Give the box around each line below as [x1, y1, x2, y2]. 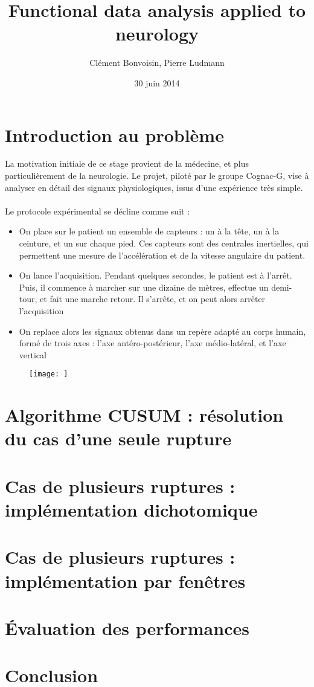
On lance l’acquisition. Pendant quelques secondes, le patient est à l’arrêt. [19, 269, 292, 282]
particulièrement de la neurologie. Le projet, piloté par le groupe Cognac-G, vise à [5, 169, 309, 182]
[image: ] [29, 370, 68, 379]
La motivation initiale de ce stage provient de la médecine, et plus [5, 157, 249, 170]
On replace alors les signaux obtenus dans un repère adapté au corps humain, [19, 324, 306, 337]
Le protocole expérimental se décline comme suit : [5, 204, 190, 217]
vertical [19, 348, 46, 361]
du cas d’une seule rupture [5, 426, 232, 451]
